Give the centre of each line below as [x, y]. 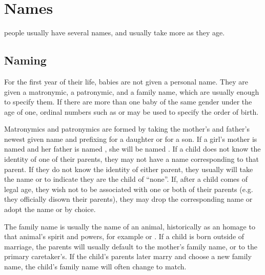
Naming [25, 60]
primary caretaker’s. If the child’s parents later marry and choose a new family [128, 256]
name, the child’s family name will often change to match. [95, 267]
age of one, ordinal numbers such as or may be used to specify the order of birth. [131, 111]
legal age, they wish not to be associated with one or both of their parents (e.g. [129, 189]
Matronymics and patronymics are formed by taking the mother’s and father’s [127, 129]
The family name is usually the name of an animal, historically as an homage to [130, 226]
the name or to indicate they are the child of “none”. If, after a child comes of [126, 179]
